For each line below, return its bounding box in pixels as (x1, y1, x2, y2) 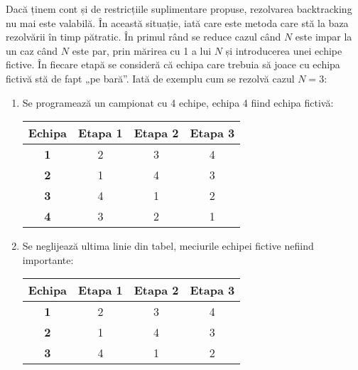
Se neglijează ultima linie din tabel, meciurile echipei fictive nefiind (22, 238, 314, 253)
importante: (22, 252, 74, 267)
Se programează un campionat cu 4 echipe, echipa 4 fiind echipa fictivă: (22, 95, 334, 110)
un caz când (6, 43, 58, 58)
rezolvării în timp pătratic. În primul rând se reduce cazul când (6, 29, 281, 44)
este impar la (295, 29, 352, 44)
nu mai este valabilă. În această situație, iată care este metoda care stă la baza (6, 15, 349, 30)
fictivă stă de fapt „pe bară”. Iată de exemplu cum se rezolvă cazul (6, 70, 295, 85)
